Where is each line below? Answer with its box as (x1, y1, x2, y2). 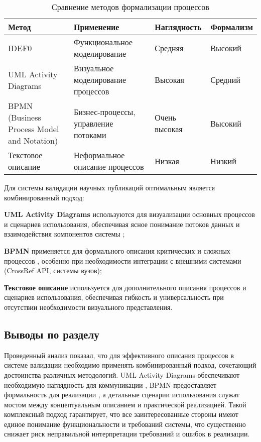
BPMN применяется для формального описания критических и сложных (4, 245, 230, 256)
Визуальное (74, 62, 114, 74)
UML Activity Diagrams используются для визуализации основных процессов (4, 209, 255, 219)
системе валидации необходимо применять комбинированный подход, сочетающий (4, 360, 256, 370)
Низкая (155, 155, 179, 167)
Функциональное (74, 36, 133, 48)
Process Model (8, 123, 59, 135)
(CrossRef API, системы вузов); (4, 265, 102, 276)
